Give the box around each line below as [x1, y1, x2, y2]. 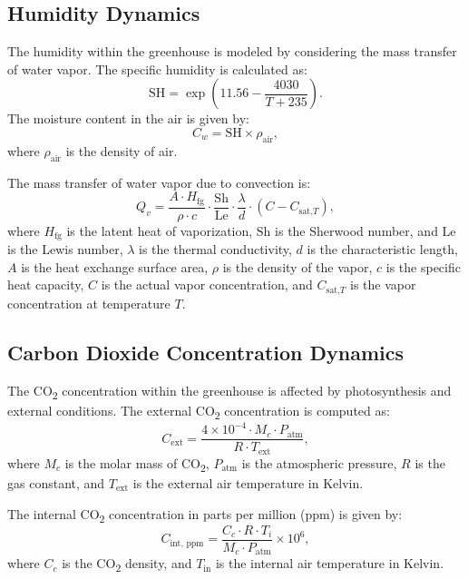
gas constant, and [7, 473, 105, 492]
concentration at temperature [7, 293, 171, 312]
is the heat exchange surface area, [21, 257, 209, 276]
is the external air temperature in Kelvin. [132, 473, 364, 492]
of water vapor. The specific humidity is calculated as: [7, 59, 307, 78]
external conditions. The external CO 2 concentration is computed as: [7, 400, 390, 422]
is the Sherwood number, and [275, 221, 438, 240]
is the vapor [350, 275, 416, 294]
